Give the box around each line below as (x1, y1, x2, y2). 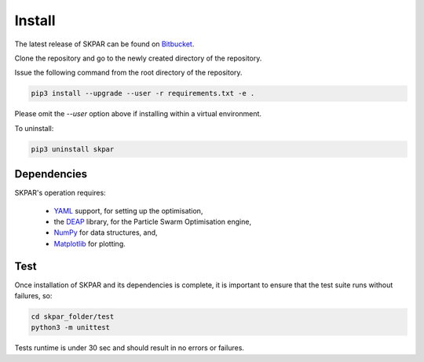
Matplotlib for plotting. (53, 239, 126, 248)
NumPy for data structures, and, (53, 228, 158, 237)
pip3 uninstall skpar (31, 144, 115, 153)
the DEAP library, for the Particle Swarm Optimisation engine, (53, 217, 251, 226)
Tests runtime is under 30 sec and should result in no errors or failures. (14, 343, 245, 353)
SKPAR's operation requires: (14, 188, 106, 198)
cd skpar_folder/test (31, 313, 115, 321)
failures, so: (14, 291, 53, 301)
